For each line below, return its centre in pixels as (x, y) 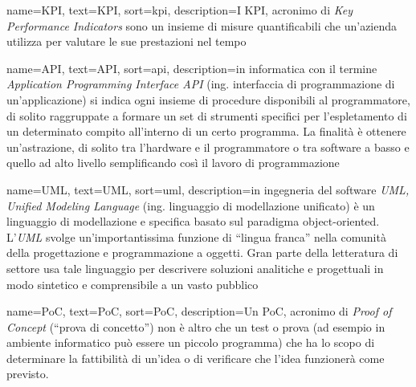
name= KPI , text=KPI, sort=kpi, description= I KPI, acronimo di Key (179, 10)
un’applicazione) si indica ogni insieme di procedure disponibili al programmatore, (208, 99)
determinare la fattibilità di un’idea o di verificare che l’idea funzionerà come (196, 358)
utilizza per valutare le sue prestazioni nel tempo (126, 41)
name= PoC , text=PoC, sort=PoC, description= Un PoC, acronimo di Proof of (199, 311)
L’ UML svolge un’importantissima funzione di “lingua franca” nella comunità (196, 236)
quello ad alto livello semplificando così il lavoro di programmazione (173, 163)
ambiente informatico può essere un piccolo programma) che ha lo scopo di (191, 342)
